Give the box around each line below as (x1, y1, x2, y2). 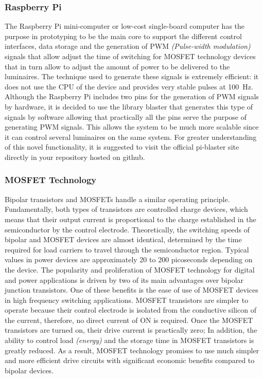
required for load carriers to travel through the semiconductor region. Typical (5, 244, 249, 255)
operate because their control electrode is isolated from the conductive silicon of (5, 304, 256, 315)
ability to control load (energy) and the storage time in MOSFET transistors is (5, 335, 254, 346)
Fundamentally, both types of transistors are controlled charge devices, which (5, 204, 248, 214)
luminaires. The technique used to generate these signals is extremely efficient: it (5, 71, 259, 82)
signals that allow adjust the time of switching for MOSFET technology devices (5, 51, 256, 61)
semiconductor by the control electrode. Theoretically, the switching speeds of (5, 224, 250, 234)
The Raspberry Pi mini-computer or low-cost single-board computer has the (5, 21, 245, 31)
